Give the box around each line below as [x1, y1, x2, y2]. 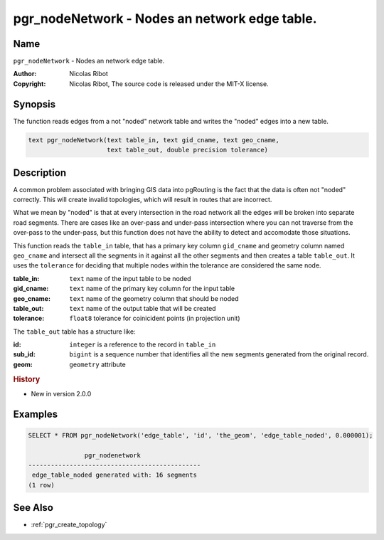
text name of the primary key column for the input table [69, 285, 235, 293]
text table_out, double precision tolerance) [107, 146, 269, 154]
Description [13, 166, 67, 179]
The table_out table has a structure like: [13, 327, 136, 336]
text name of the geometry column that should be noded [69, 294, 239, 302]
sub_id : [13, 350, 36, 359]
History [13, 374, 41, 384]
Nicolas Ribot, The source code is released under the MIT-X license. [69, 79, 270, 88]
